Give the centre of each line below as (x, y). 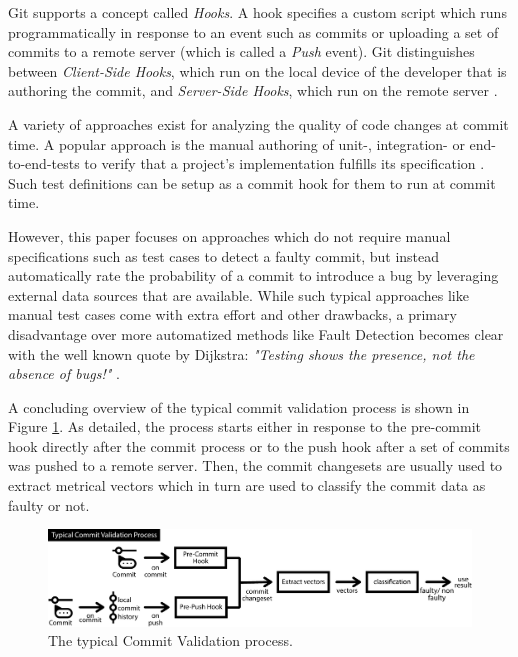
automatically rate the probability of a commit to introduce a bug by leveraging (253, 275)
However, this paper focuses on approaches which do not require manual (229, 235)
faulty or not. (49, 504)
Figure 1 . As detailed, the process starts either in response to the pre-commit (245, 426)
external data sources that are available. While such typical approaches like (238, 294)
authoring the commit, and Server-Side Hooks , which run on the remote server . (253, 90)
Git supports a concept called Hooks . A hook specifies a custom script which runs (257, 12)
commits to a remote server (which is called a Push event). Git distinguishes (241, 51)
